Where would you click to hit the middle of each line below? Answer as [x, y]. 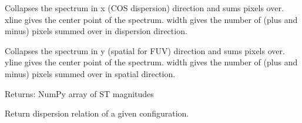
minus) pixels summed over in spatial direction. [90, 73]
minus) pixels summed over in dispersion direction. [96, 31]
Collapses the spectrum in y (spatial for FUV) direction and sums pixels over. [145, 50]
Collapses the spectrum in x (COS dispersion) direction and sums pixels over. [144, 8]
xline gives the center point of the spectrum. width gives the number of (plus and [151, 19]
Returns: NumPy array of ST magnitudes [79, 93]
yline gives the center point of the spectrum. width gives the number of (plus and [151, 62]
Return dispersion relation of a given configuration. [97, 113]
